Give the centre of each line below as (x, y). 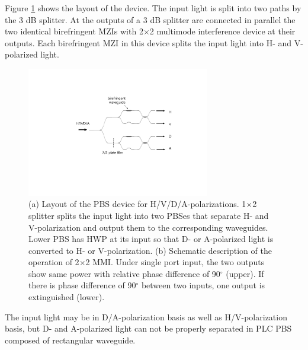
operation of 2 (54, 262)
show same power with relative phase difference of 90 (124, 273)
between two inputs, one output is (203, 285)
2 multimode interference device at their (222, 31)
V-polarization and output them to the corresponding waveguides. (148, 227)
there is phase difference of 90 (82, 285)
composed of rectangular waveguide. (70, 340)
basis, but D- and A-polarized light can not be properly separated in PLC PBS (148, 328)
